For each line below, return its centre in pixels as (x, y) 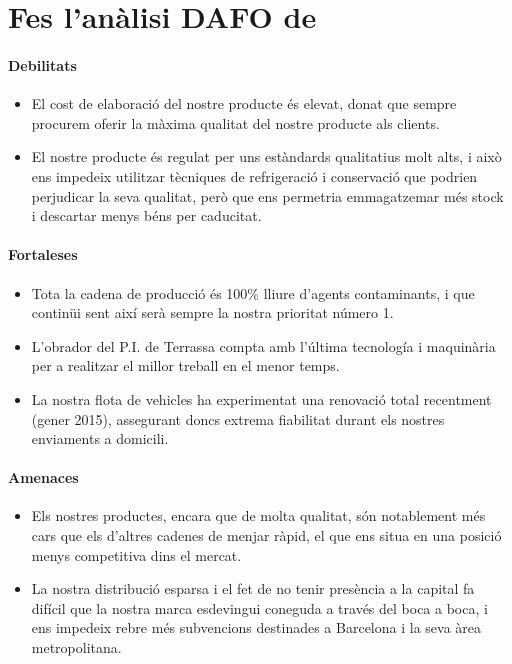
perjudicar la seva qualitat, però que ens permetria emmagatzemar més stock (267, 195)
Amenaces (43, 477)
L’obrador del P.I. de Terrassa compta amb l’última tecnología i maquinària (263, 345)
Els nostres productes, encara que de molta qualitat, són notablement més (258, 515)
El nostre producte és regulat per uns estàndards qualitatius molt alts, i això (266, 156)
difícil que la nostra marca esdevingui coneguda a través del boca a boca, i (259, 607)
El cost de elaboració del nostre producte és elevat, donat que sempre (244, 103)
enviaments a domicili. (100, 438)
